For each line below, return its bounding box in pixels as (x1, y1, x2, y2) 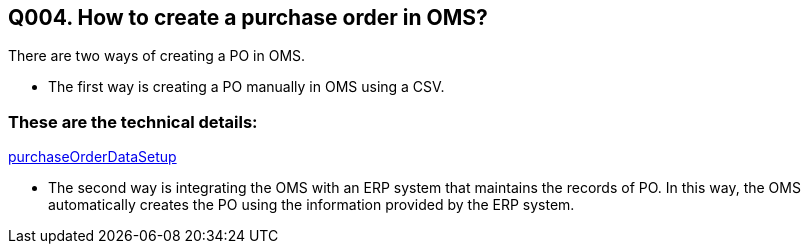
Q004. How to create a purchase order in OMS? (8, 5, 488, 30)
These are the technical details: (8, 111, 258, 132)
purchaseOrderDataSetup (8, 148, 177, 166)
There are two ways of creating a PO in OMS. (8, 47, 306, 65)
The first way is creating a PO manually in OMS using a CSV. (48, 78, 445, 96)
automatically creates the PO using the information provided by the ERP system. (48, 196, 575, 214)
